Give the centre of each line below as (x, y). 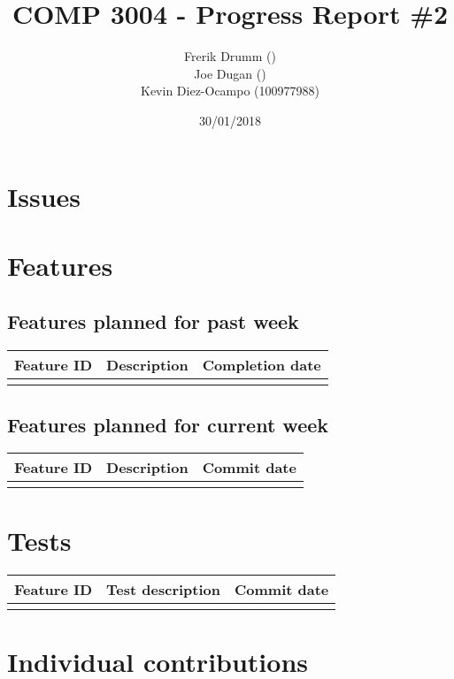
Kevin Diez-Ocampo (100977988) (230, 91)
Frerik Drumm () (230, 56)
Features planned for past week (153, 321)
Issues (44, 196)
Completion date (262, 365)
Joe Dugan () (230, 73)
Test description (163, 589)
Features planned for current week (168, 424)
